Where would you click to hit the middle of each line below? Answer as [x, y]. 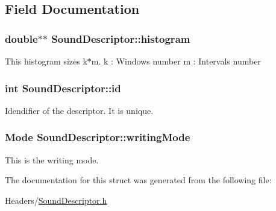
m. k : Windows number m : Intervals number [176, 61]
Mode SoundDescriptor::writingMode [98, 137]
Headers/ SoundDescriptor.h [56, 200]
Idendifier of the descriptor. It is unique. [79, 110]
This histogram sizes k [46, 61]
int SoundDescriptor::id [63, 88]
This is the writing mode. [52, 159]
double [21, 38]
